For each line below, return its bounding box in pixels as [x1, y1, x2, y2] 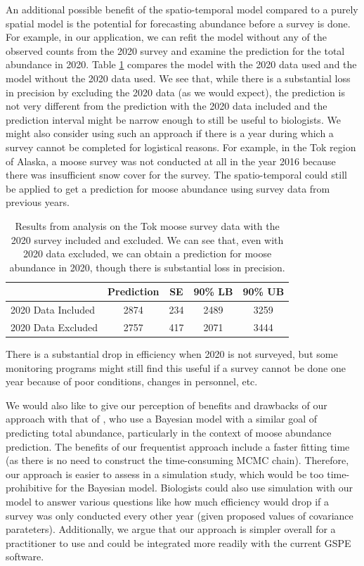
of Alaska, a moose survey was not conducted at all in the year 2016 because [6, 153, 336, 168]
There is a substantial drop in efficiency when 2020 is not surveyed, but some [6, 347, 338, 361]
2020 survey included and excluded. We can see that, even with [11, 232, 284, 247]
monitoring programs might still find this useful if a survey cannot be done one [6, 360, 346, 375]
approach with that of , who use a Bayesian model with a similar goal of [6, 411, 318, 426]
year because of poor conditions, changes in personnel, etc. [6, 374, 258, 389]
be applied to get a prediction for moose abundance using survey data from [6, 181, 330, 195]
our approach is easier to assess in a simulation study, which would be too [6, 466, 324, 481]
